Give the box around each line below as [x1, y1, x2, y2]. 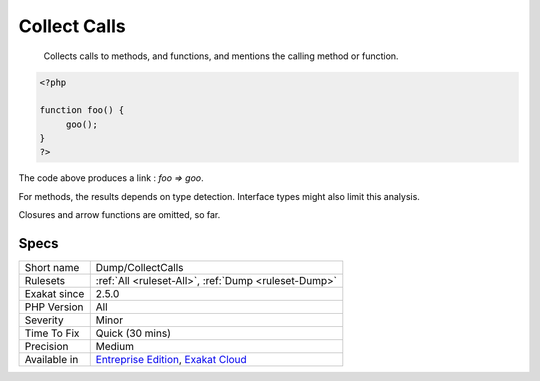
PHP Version [24, 300, 84, 314]
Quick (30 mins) [95, 326, 172, 340]
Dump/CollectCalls [95, 261, 184, 275]
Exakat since [24, 287, 85, 301]
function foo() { [39, 105, 125, 116]
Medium [95, 340, 135, 354]
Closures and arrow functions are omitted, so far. [18, 209, 221, 221]
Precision [24, 340, 69, 354]
